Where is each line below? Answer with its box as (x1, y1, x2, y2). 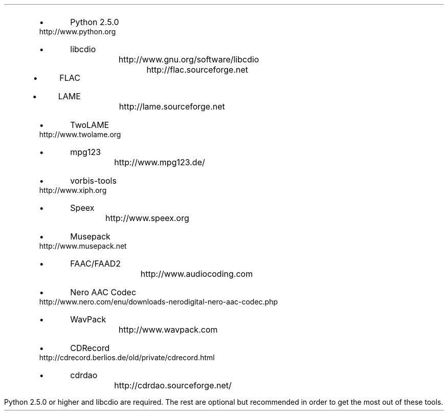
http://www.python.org (39, 27, 116, 36)
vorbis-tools (70, 176, 117, 186)
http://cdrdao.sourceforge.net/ (114, 380, 232, 390)
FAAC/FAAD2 (70, 258, 121, 269)
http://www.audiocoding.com (140, 269, 253, 279)
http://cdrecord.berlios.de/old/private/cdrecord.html (39, 353, 215, 362)
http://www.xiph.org (39, 186, 107, 194)
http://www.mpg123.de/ (114, 157, 205, 167)
